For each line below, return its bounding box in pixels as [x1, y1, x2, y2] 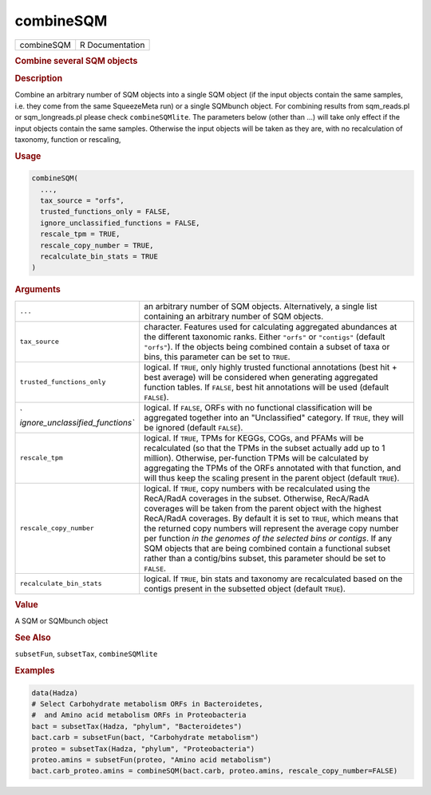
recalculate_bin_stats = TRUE [40, 252, 159, 261]
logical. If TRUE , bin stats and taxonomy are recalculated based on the [144, 573, 403, 584]
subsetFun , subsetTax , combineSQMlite [14, 649, 158, 659]
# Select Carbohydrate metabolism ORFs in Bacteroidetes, [31, 699, 263, 708]
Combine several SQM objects [14, 55, 138, 66]
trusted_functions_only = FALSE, [40, 208, 171, 216]
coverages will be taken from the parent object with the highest [144, 503, 382, 514]
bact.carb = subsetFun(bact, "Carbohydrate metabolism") [31, 733, 259, 742]
